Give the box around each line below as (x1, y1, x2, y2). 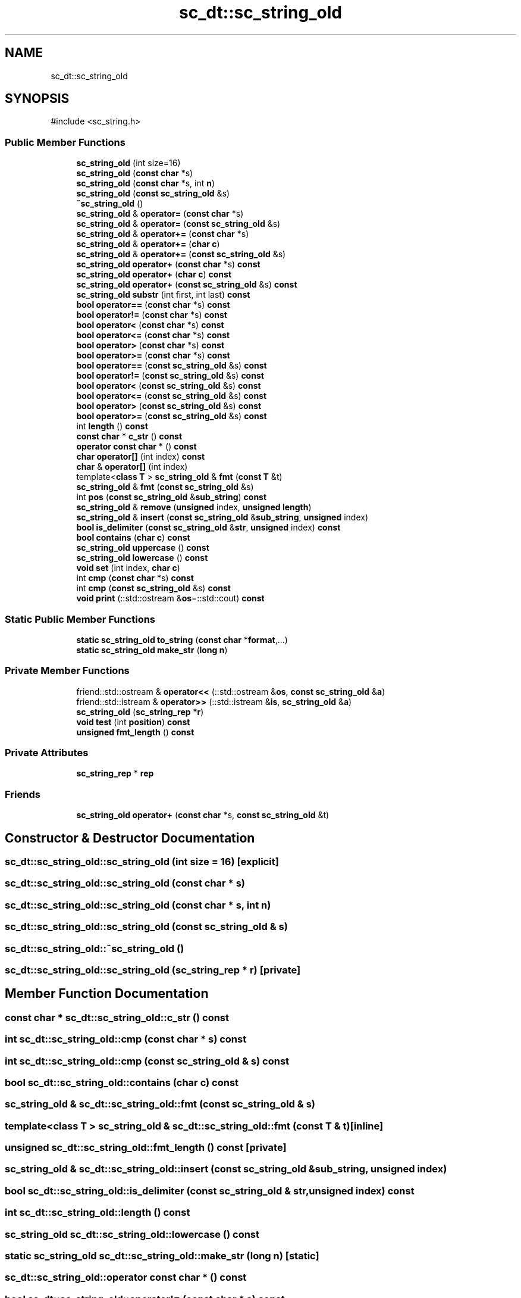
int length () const (76, 421, 148, 432)
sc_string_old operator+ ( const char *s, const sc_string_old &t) (76, 810, 329, 820)
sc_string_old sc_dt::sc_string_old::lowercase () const (5, 1228, 260, 1240)
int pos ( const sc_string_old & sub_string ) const (76, 492, 267, 503)
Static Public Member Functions (5, 613, 156, 625)
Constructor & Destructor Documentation (5, 830, 255, 845)
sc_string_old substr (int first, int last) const (76, 289, 250, 300)
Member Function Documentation (5, 986, 209, 1001)
